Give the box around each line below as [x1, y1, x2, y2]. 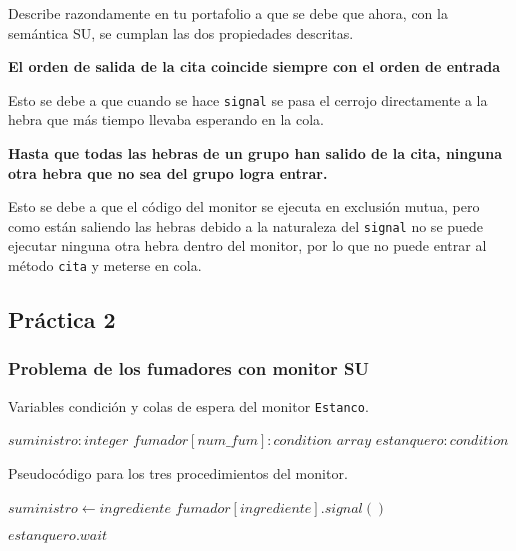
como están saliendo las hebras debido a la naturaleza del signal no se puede [8, 215, 484, 236]
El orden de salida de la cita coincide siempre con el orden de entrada [8, 56, 501, 77]
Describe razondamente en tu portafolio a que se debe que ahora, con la [8, 3, 448, 23]
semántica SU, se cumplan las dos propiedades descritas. [8, 22, 354, 43]
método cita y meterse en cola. [8, 255, 202, 276]
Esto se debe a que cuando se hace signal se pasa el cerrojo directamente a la [8, 89, 488, 110]
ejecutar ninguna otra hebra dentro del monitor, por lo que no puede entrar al [8, 235, 487, 256]
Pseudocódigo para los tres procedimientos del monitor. [8, 462, 348, 483]
